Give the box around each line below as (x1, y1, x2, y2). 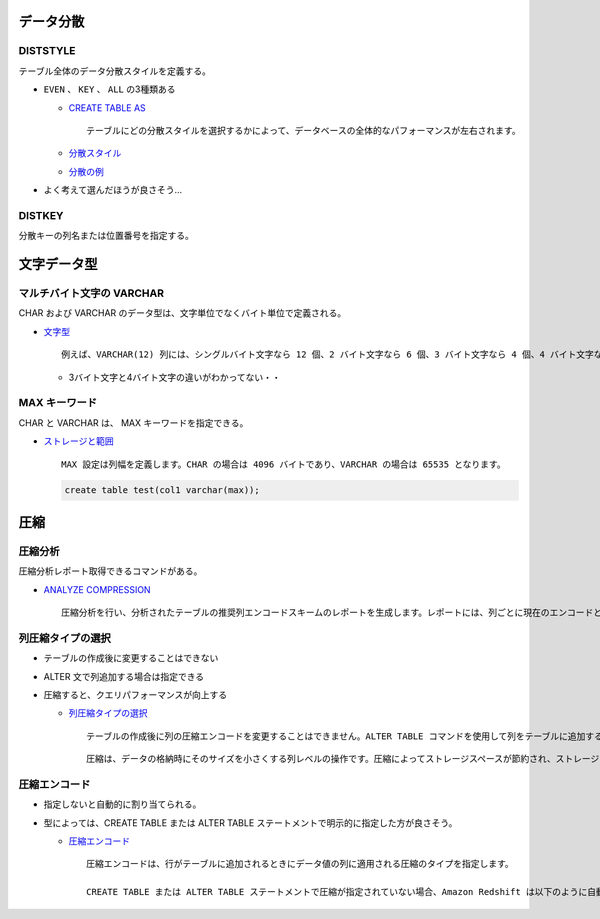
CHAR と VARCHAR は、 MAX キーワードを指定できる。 (18, 416, 249, 429)
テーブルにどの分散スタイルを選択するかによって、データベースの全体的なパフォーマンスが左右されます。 (86, 125, 521, 136)
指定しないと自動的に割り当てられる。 (43, 798, 202, 810)
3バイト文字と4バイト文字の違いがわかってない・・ (68, 371, 281, 383)
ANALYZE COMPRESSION (43, 583, 151, 595)
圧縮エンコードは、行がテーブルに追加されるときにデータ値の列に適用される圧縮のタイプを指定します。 (86, 858, 514, 870)
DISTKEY (18, 208, 64, 222)
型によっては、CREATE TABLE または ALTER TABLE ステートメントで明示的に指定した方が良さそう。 (43, 816, 458, 829)
